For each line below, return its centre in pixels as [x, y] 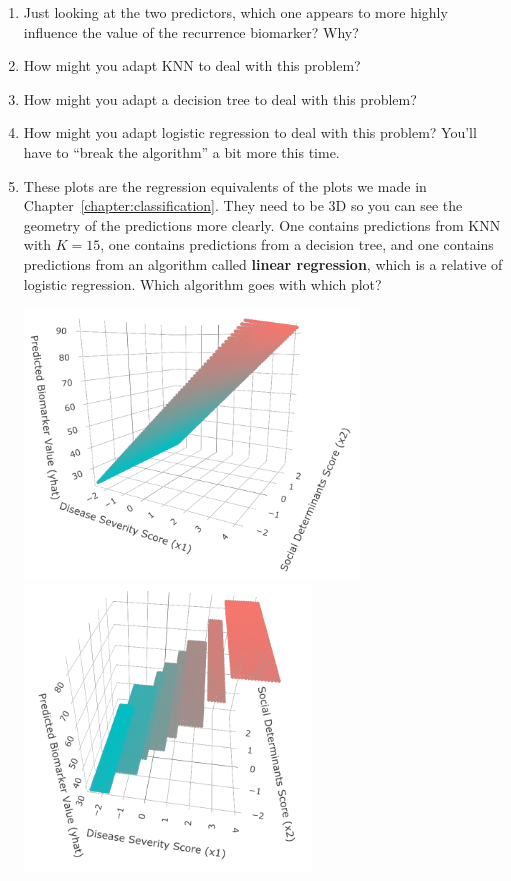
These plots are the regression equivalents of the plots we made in [225, 185]
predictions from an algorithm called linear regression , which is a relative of [263, 263]
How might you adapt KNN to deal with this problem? [192, 65]
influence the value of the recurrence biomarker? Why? [191, 31]
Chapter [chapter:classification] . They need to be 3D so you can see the [243, 205]
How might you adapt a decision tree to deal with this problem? [220, 98]
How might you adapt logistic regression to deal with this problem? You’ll [250, 132]
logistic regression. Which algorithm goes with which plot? [202, 283]
